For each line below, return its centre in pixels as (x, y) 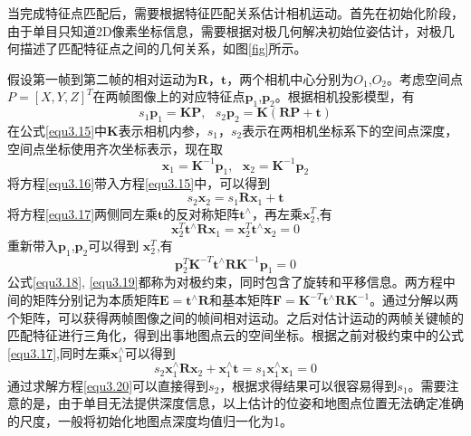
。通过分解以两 (414, 300)
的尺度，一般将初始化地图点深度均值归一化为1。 (150, 420)
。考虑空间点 (425, 78)
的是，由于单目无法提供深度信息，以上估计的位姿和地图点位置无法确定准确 (241, 403)
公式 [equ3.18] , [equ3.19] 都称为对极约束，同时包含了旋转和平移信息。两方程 (225, 282)
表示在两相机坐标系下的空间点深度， (350, 130)
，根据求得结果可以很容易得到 (308, 385)
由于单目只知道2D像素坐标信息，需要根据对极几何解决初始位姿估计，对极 (225, 30)
